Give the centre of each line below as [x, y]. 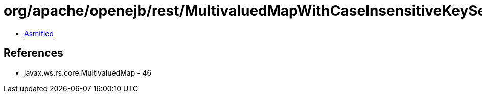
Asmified [39, 33]
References [33, 53]
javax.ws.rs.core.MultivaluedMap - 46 [88, 72]
